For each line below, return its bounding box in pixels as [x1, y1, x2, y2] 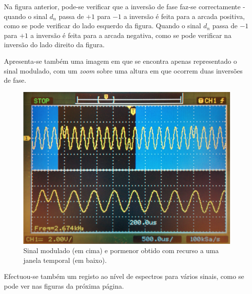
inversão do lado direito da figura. [4, 39, 105, 50]
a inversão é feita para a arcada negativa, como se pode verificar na [30, 30, 232, 40]
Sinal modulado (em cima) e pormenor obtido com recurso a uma [23, 245, 219, 256]
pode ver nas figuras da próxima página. [4, 280, 124, 291]
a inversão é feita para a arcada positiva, [123, 11, 245, 21]
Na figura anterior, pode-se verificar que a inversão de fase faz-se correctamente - [4, 1, 245, 11]
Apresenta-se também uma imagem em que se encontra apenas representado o [4, 55, 237, 66]
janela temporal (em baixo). [23, 255, 107, 265]
